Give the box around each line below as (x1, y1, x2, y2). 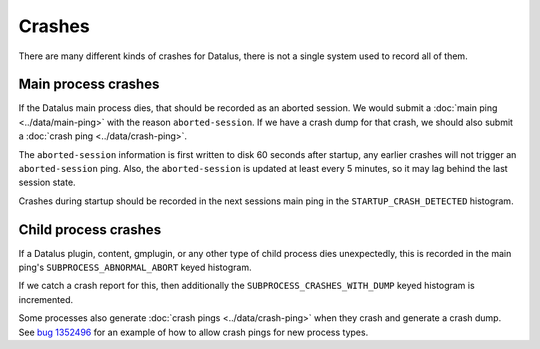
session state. (18, 176, 76, 189)
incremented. (18, 293, 74, 305)
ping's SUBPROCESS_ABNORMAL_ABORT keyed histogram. (18, 261, 252, 274)
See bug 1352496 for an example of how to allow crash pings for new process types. (18, 326, 369, 338)
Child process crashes (18, 221, 162, 238)
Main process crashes (18, 76, 160, 93)
